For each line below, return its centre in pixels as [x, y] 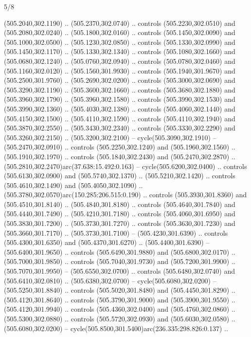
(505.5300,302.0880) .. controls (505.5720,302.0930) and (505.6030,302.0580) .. [120, 318]
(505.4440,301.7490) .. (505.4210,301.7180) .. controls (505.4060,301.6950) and [120, 214]
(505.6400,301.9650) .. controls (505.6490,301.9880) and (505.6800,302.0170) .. [120, 252]
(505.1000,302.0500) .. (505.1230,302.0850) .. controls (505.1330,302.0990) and [120, 42]
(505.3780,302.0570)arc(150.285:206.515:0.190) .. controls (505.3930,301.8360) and [125, 195]
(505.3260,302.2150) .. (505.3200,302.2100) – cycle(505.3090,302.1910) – [110, 137]
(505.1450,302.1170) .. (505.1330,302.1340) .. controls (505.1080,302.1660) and [120, 51]
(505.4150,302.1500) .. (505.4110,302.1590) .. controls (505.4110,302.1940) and [120, 118]
